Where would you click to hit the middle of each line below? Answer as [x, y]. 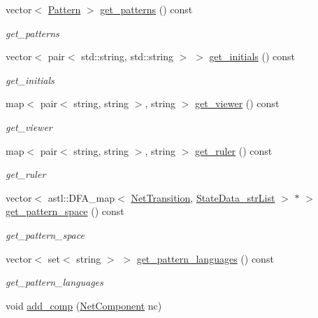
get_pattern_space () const [65, 211]
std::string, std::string [128, 56]
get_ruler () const [234, 150]
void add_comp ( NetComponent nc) [84, 305]
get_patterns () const [146, 9]
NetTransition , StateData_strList [203, 197]
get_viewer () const [237, 103]
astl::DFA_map [81, 197]
